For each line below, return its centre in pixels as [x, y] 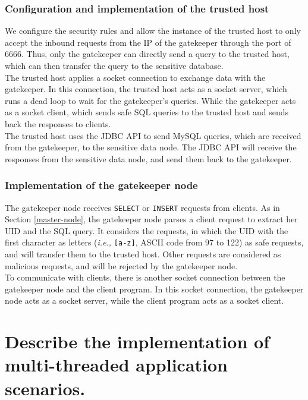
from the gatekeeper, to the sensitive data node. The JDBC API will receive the [151, 147]
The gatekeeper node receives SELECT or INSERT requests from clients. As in [142, 207]
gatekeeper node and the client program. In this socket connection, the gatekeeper [154, 289]
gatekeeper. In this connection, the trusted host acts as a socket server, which [146, 89]
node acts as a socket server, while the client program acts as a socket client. [144, 300]
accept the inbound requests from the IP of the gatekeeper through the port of [148, 42]
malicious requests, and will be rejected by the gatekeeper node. [121, 265]
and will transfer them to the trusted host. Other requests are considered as [143, 254]
